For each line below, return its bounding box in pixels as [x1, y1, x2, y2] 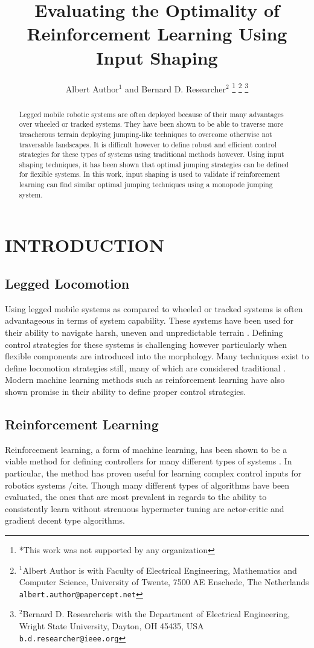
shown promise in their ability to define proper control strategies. [5, 385, 246, 397]
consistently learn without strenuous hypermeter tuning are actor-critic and [5, 502, 284, 515]
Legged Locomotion [5, 274, 130, 293]
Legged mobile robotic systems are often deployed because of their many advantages [19, 109, 284, 119]
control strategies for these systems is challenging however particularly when [5, 338, 287, 350]
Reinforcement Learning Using [27, 21, 287, 46]
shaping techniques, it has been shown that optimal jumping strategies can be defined [19, 159, 289, 169]
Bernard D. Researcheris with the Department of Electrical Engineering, [22, 608, 290, 620]
